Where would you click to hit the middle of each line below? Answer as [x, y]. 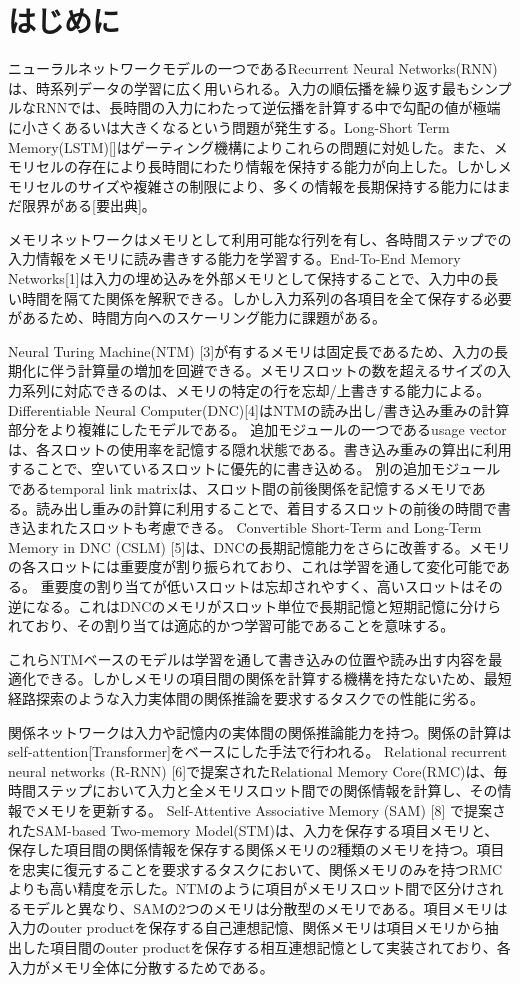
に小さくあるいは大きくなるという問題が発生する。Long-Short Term [229, 126]
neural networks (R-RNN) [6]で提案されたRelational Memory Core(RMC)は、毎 [258, 770]
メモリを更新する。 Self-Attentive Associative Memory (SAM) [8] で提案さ [270, 809]
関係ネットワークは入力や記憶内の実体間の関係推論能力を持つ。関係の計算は [260, 731]
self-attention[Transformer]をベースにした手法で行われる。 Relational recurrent [257, 751]
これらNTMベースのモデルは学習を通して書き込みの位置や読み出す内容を [248, 658]
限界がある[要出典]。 [88, 205]
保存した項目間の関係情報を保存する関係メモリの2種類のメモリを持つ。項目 [256, 849]
